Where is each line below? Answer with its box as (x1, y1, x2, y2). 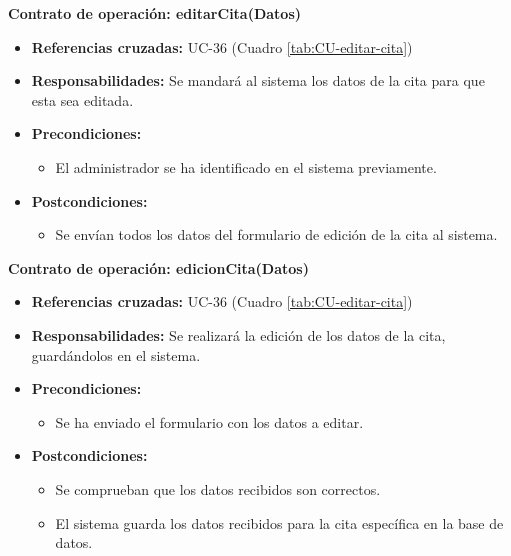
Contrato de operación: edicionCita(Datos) (8, 257, 309, 278)
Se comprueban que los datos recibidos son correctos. (55, 478, 381, 499)
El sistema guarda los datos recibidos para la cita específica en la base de (55, 512, 504, 533)
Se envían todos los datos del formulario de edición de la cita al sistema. (55, 224, 498, 245)
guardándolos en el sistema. (31, 344, 201, 365)
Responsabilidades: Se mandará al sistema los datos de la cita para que (31, 70, 485, 91)
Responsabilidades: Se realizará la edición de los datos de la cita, (31, 324, 446, 345)
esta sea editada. (31, 89, 134, 110)
